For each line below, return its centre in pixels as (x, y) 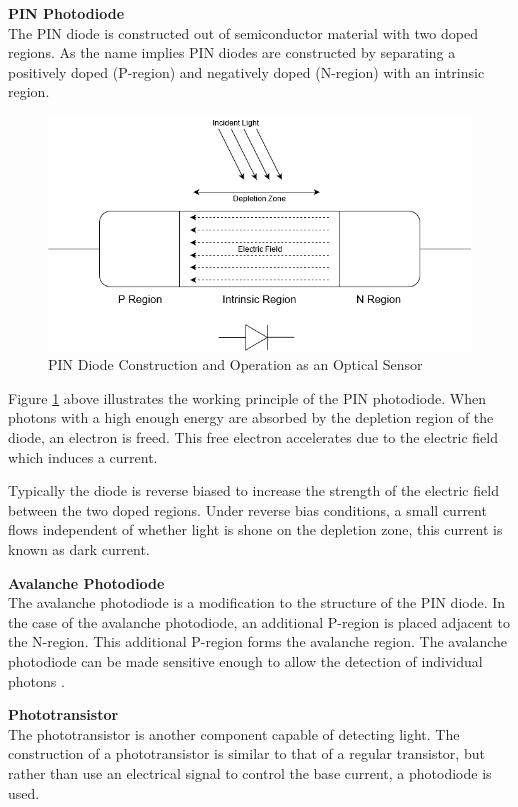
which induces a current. (83, 456)
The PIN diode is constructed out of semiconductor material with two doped (243, 32)
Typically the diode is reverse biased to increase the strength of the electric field (253, 490)
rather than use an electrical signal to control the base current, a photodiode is (250, 772)
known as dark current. (79, 549)
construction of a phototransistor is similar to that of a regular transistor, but (246, 753)
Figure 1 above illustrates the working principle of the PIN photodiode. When (247, 397)
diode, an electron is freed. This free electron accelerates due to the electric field (253, 437)
